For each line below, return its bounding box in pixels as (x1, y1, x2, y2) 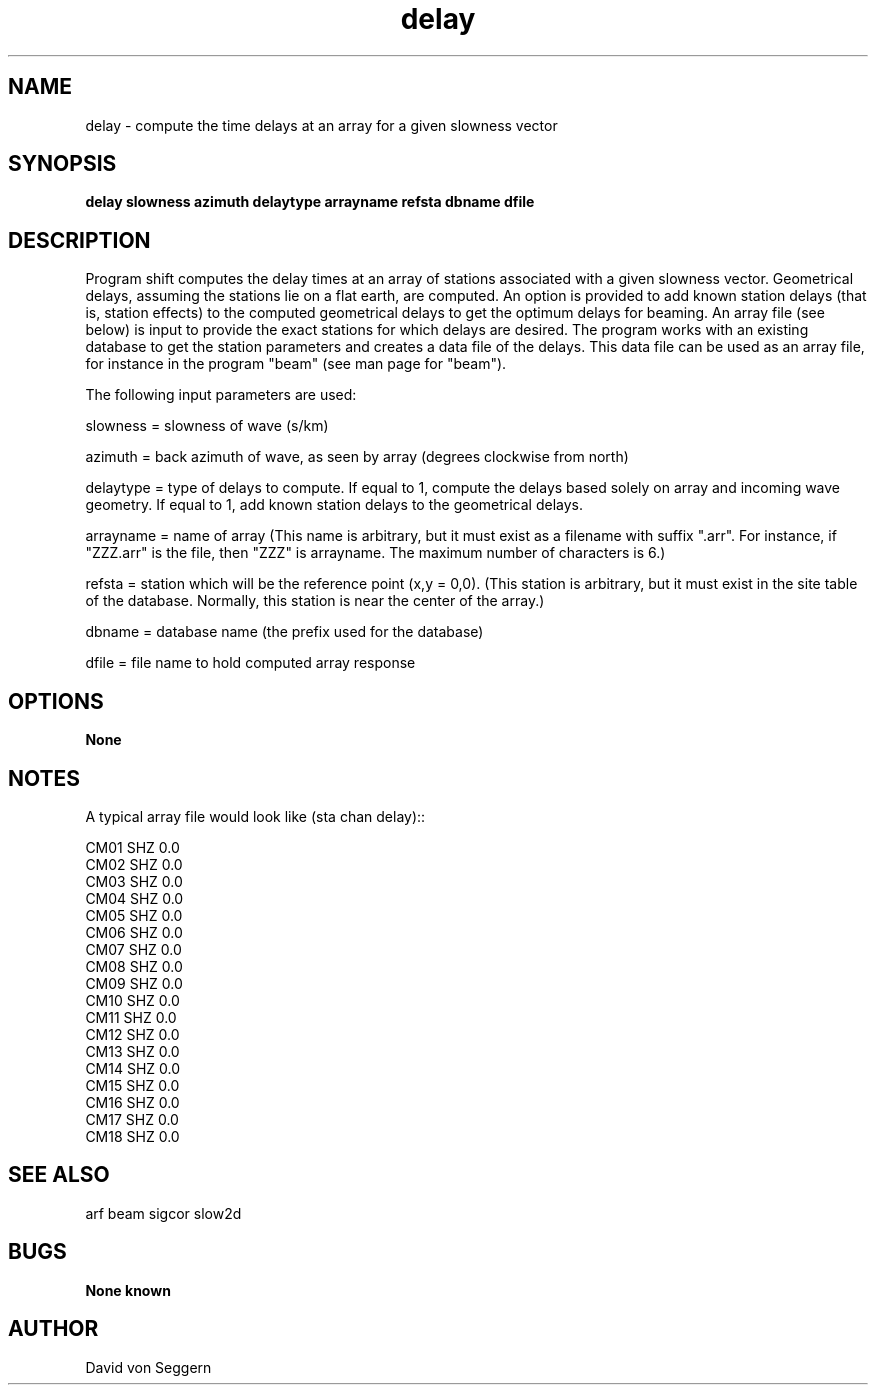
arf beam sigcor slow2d (85, 1204, 242, 1222)
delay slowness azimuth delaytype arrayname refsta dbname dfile (85, 193, 535, 211)
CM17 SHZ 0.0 (85, 1110, 179, 1128)
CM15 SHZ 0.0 (85, 1076, 180, 1094)
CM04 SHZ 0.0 (85, 889, 184, 907)
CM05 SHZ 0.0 (85, 906, 183, 924)
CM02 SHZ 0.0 (85, 855, 183, 873)
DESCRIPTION (8, 227, 151, 253)
